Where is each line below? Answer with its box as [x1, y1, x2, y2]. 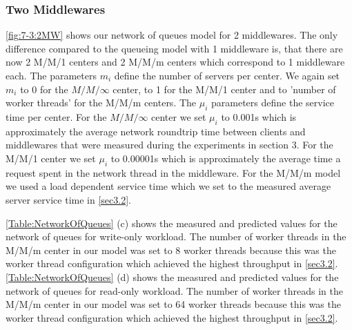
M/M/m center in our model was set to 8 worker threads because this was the [6, 242, 336, 257]
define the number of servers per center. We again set [114, 68, 340, 82]
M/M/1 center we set [6, 151, 96, 165]
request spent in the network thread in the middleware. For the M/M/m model [6, 165, 341, 179]
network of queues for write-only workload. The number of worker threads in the [6, 229, 346, 244]
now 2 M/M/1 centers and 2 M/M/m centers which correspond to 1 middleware [6, 55, 345, 69]
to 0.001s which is [221, 109, 297, 124]
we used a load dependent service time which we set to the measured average [6, 179, 331, 193]
